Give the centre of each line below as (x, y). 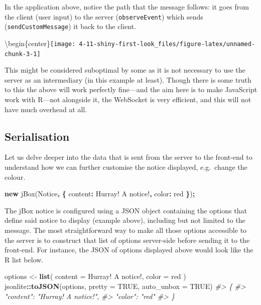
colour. (15, 177)
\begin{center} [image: (40, 43)
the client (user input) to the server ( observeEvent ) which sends (104, 16)
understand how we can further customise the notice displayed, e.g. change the (126, 167)
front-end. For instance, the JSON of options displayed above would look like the (129, 250)
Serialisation (37, 136)
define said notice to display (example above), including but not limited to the (125, 220)
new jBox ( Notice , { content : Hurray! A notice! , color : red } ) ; (100, 194)
